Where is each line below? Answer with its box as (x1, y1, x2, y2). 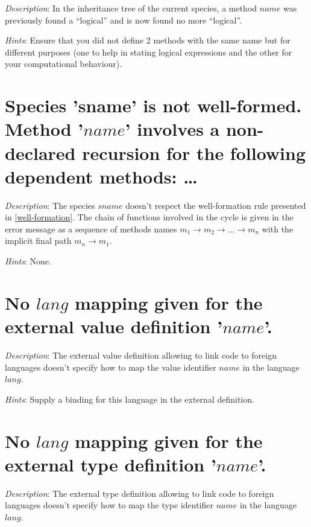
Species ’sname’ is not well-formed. (5, 93, 302, 118)
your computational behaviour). (5, 57, 122, 70)
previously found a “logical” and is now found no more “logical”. (5, 13, 242, 26)
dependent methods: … (5, 164, 198, 188)
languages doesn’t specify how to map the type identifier (5, 499, 213, 511)
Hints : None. (5, 255, 51, 267)
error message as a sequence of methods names (5, 222, 177, 235)
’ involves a (125, 117, 220, 141)
